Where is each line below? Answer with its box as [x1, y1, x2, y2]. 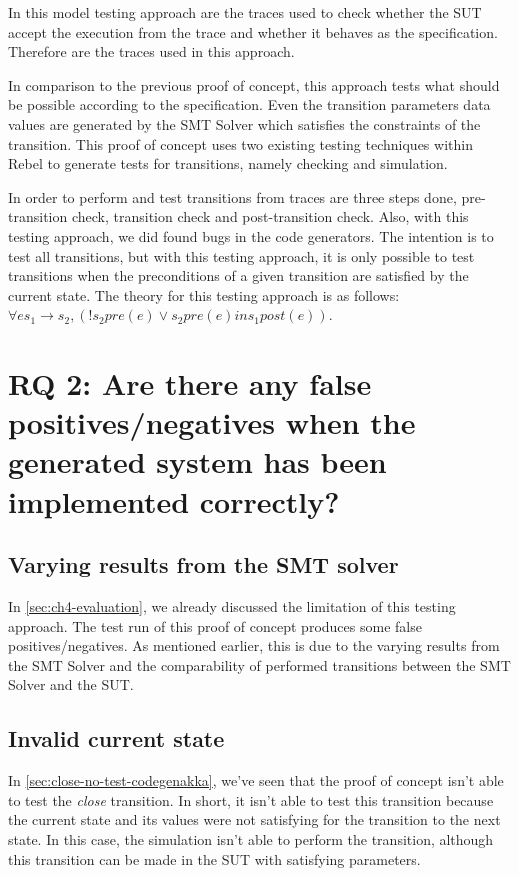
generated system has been [8, 441, 387, 482]
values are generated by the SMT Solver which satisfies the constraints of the [8, 113, 481, 134]
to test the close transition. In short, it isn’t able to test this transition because [8, 789, 494, 810]
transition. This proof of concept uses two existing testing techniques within [8, 133, 473, 154]
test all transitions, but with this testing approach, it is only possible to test [8, 245, 475, 266]
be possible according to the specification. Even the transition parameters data [8, 94, 491, 115]
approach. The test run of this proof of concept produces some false [8, 615, 422, 636]
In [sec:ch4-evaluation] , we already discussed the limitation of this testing [8, 596, 456, 617]
